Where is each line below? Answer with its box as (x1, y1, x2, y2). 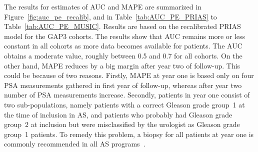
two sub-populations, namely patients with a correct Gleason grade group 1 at (4, 99, 245, 109)
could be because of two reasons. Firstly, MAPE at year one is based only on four (4, 70, 254, 80)
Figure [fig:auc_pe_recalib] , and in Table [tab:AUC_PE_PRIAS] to (4, 11, 217, 21)
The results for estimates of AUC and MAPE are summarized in (4, 1, 201, 11)
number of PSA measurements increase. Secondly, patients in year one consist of (4, 89, 250, 100)
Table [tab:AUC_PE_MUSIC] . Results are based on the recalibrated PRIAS (4, 21, 241, 31)
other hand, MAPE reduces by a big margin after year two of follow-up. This (4, 60, 240, 70)
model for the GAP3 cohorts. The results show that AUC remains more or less (4, 30, 245, 41)
